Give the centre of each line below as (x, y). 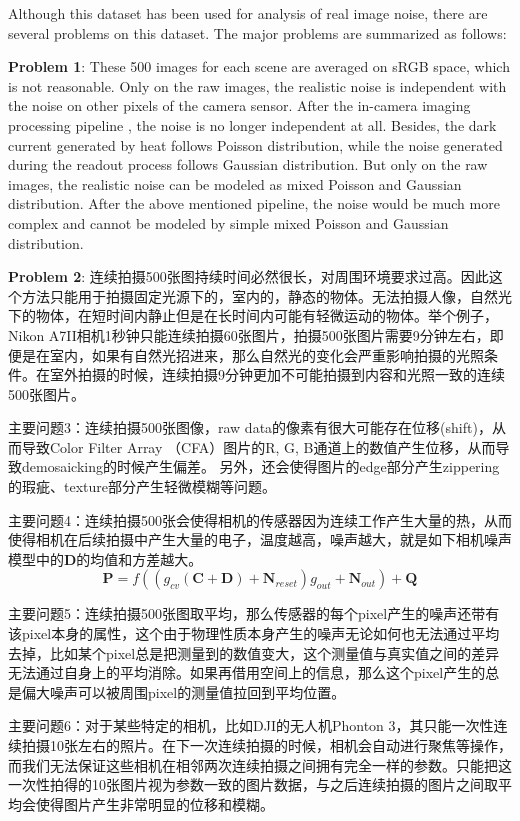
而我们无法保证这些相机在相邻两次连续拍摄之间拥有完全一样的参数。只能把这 (260, 764)
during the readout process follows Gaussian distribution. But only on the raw (248, 164)
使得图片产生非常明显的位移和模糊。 (154, 803)
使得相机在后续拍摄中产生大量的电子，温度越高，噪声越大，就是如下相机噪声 (260, 539)
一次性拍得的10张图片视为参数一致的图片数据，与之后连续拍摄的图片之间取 (253, 784)
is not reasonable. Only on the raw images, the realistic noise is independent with (257, 85)
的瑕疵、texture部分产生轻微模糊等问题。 (142, 486)
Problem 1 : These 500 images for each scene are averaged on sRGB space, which (259, 66)
